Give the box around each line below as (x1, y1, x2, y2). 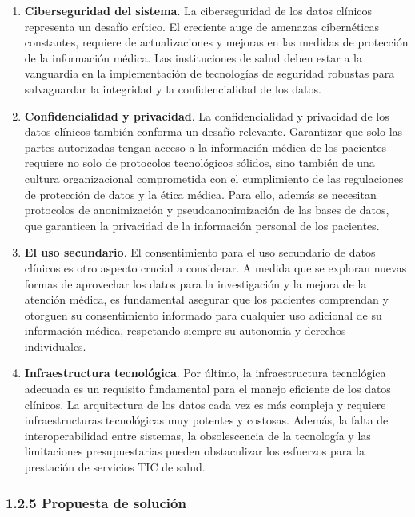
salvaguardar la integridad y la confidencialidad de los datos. (24, 80, 321, 97)
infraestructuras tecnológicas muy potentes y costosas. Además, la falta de (24, 412, 389, 428)
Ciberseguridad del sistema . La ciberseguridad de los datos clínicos (24, 2, 373, 18)
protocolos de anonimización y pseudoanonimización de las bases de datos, (24, 201, 389, 218)
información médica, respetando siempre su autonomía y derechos (24, 322, 346, 339)
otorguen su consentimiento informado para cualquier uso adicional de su (24, 306, 382, 323)
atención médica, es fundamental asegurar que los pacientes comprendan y (24, 291, 389, 308)
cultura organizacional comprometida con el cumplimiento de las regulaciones (24, 169, 404, 186)
